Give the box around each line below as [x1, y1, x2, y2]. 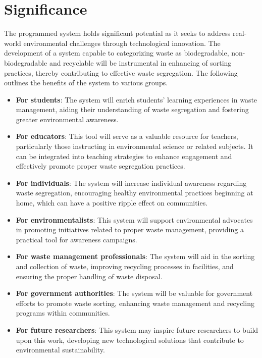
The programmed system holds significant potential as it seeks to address [4, 28, 231, 38]
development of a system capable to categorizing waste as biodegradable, [4, 47, 229, 58]
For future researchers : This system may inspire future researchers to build [16, 324, 258, 335]
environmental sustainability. [16, 344, 105, 355]
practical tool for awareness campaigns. [16, 234, 137, 244]
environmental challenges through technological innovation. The [23, 37, 221, 48]
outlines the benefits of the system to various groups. [4, 77, 168, 88]
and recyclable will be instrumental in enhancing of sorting [49, 57, 232, 68]
